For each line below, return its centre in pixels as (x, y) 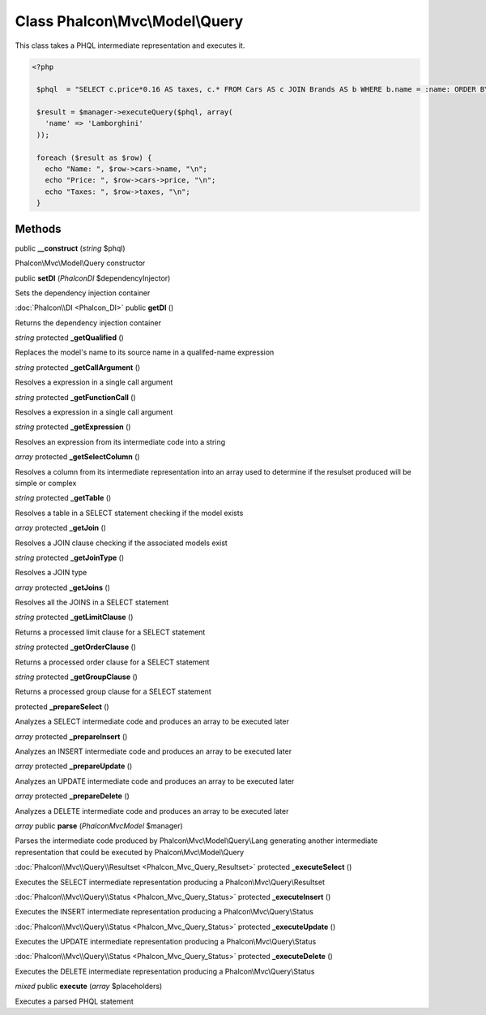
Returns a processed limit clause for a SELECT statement (110, 632)
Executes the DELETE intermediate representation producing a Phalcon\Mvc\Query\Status (165, 971)
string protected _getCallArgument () (78, 367)
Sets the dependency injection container (83, 293)
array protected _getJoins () (63, 587)
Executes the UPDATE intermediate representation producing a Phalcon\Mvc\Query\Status (166, 942)
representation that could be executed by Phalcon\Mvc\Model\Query (130, 852)
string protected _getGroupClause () (76, 677)
